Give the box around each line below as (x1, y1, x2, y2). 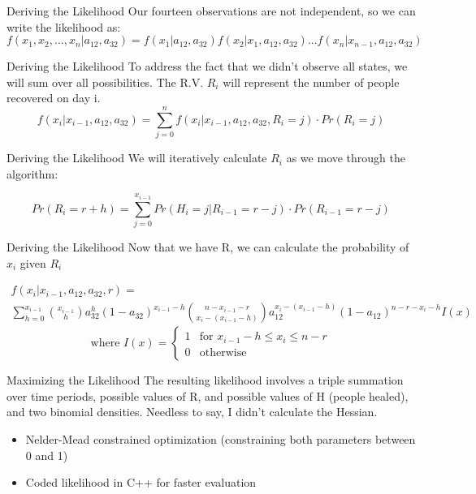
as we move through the (286, 149, 406, 166)
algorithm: (6, 165, 58, 182)
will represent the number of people (223, 73, 400, 90)
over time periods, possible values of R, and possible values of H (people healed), (6, 387, 409, 404)
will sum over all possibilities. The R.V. (6, 73, 204, 90)
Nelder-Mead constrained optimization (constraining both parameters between (25, 431, 416, 448)
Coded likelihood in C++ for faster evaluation (25, 474, 257, 491)
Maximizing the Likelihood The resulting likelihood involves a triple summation (6, 372, 404, 389)
